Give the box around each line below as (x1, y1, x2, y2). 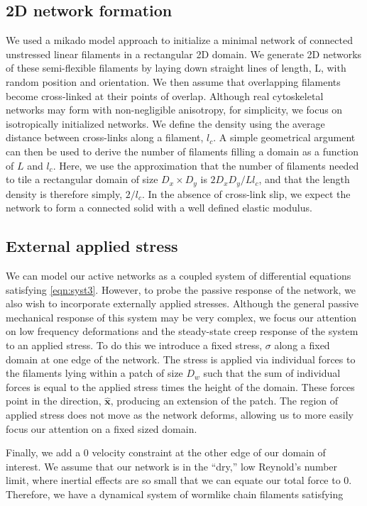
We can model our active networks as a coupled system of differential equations (6, 268, 351, 282)
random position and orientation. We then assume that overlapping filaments (6, 74, 341, 89)
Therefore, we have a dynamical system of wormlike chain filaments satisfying (6, 486, 344, 501)
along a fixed (274, 337, 330, 352)
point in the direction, (6, 393, 102, 408)
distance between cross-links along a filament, (6, 130, 204, 145)
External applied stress (6, 235, 178, 257)
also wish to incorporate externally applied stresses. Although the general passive (6, 296, 359, 311)
